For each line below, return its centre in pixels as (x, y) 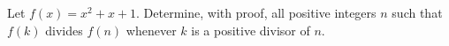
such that (417, 12)
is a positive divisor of (251, 30)
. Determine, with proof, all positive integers (256, 12)
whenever (151, 30)
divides (64, 30)
